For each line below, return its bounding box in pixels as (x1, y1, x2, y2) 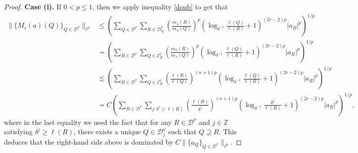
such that (168, 126, 197, 137)
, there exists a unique (73, 126, 141, 137)
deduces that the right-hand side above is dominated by (4, 136, 173, 147)
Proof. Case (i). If (4, 1, 61, 11)
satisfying (4, 126, 33, 137)
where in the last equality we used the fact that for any (4, 116, 172, 127)
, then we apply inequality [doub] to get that (92, 1, 228, 11)
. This (218, 126, 237, 137)
